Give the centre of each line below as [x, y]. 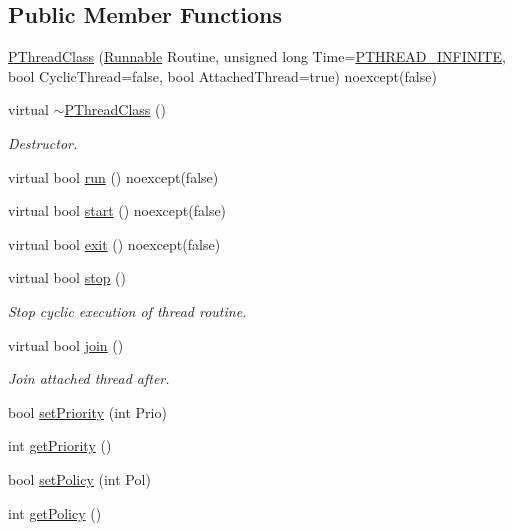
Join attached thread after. [89, 378]
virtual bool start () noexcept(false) [117, 210]
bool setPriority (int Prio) [87, 411]
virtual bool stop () [67, 277]
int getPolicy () [55, 512]
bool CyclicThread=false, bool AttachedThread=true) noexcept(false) [222, 75]
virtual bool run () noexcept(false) [113, 176]
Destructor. [43, 142]
